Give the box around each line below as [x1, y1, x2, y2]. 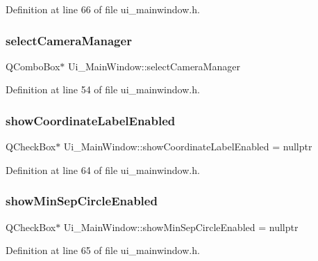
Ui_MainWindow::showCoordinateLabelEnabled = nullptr [63, 139, 312, 154]
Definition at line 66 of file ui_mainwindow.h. [6, 2, 200, 16]
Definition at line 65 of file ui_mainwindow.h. [6, 243, 200, 258]
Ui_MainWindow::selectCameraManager [68, 58, 240, 73]
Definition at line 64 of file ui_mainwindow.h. [6, 162, 200, 177]
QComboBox [6, 58, 60, 73]
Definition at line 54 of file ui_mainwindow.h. [6, 82, 200, 97]
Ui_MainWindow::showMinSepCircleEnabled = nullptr [63, 219, 299, 234]
